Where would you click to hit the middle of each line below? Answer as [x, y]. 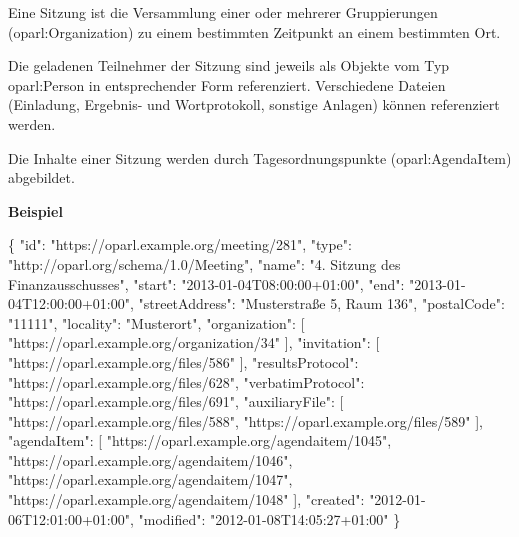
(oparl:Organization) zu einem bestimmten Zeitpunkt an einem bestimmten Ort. [254, 31]
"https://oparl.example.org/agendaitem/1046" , [150, 459]
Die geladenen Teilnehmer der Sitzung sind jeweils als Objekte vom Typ [229, 65]
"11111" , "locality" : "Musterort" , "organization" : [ [156, 322]
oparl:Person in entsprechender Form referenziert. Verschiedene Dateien [227, 84]
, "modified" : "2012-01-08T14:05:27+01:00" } [265, 518]
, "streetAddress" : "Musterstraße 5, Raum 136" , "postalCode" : [317, 303]
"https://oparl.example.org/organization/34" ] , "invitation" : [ [194, 342]
